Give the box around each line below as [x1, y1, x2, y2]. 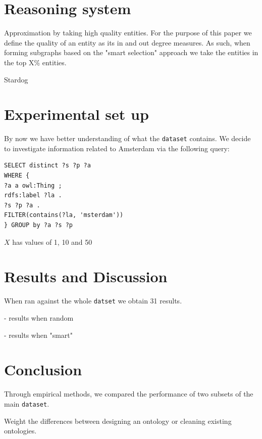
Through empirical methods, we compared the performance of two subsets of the [4, 388, 253, 399]
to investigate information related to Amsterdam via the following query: [4, 143, 230, 153]
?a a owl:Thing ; [4, 182, 62, 189]
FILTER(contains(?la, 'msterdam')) [4, 211, 124, 219]
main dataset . [4, 398, 49, 409]
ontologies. [4, 425, 37, 436]
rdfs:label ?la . [4, 192, 62, 199]
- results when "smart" [4, 329, 73, 340]
